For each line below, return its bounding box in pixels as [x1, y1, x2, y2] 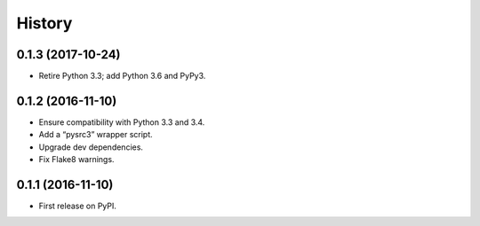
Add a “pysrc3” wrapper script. [38, 129, 153, 140]
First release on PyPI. [38, 200, 117, 212]
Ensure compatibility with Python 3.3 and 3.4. [38, 116, 205, 128]
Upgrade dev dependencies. [38, 142, 144, 152]
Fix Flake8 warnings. [38, 154, 115, 165]
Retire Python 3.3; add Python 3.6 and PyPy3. [38, 71, 206, 82]
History [16, 13, 73, 33]
